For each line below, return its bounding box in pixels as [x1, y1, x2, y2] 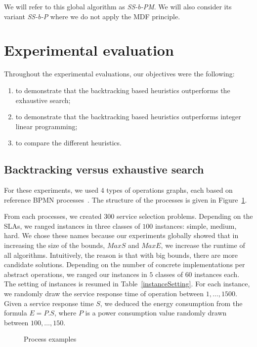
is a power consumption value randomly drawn [85, 308, 227, 318]
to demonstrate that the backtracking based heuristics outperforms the [15, 85, 230, 95]
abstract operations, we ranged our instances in [4, 269, 147, 279]
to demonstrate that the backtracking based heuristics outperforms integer [15, 111, 241, 122]
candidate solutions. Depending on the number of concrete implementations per [4, 259, 245, 270]
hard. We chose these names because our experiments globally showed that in [4, 230, 239, 241]
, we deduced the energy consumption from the [100, 298, 243, 308]
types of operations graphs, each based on [106, 185, 233, 195]
